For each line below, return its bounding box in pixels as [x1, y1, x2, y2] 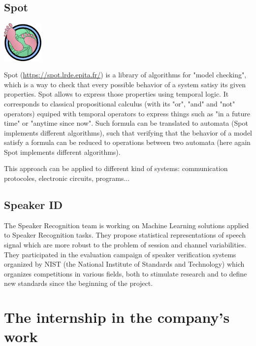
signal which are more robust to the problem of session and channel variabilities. [4, 240, 247, 250]
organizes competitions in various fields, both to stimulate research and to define [4, 268, 247, 278]
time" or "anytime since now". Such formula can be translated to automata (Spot [4, 118, 248, 128]
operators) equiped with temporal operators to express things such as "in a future [4, 108, 250, 118]
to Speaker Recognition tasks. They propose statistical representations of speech [4, 230, 246, 240]
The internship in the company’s [4, 307, 230, 327]
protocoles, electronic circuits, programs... [4, 173, 130, 183]
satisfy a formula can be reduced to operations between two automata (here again [4, 137, 251, 147]
